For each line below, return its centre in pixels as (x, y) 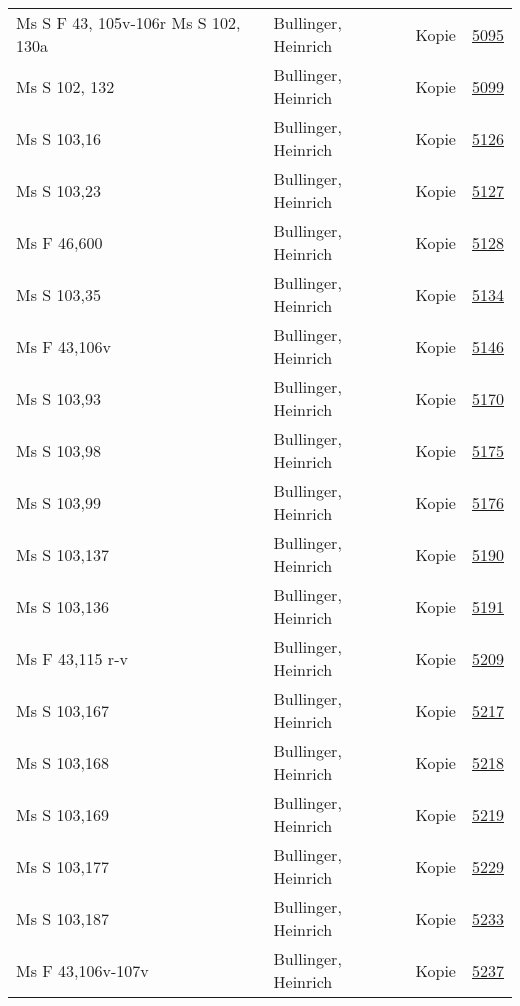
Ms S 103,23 (58, 190)
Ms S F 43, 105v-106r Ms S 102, (128, 22)
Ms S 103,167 (62, 710)
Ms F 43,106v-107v (82, 970)
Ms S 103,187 (62, 918)
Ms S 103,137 (62, 554)
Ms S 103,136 (62, 606)
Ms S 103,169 (62, 814)
